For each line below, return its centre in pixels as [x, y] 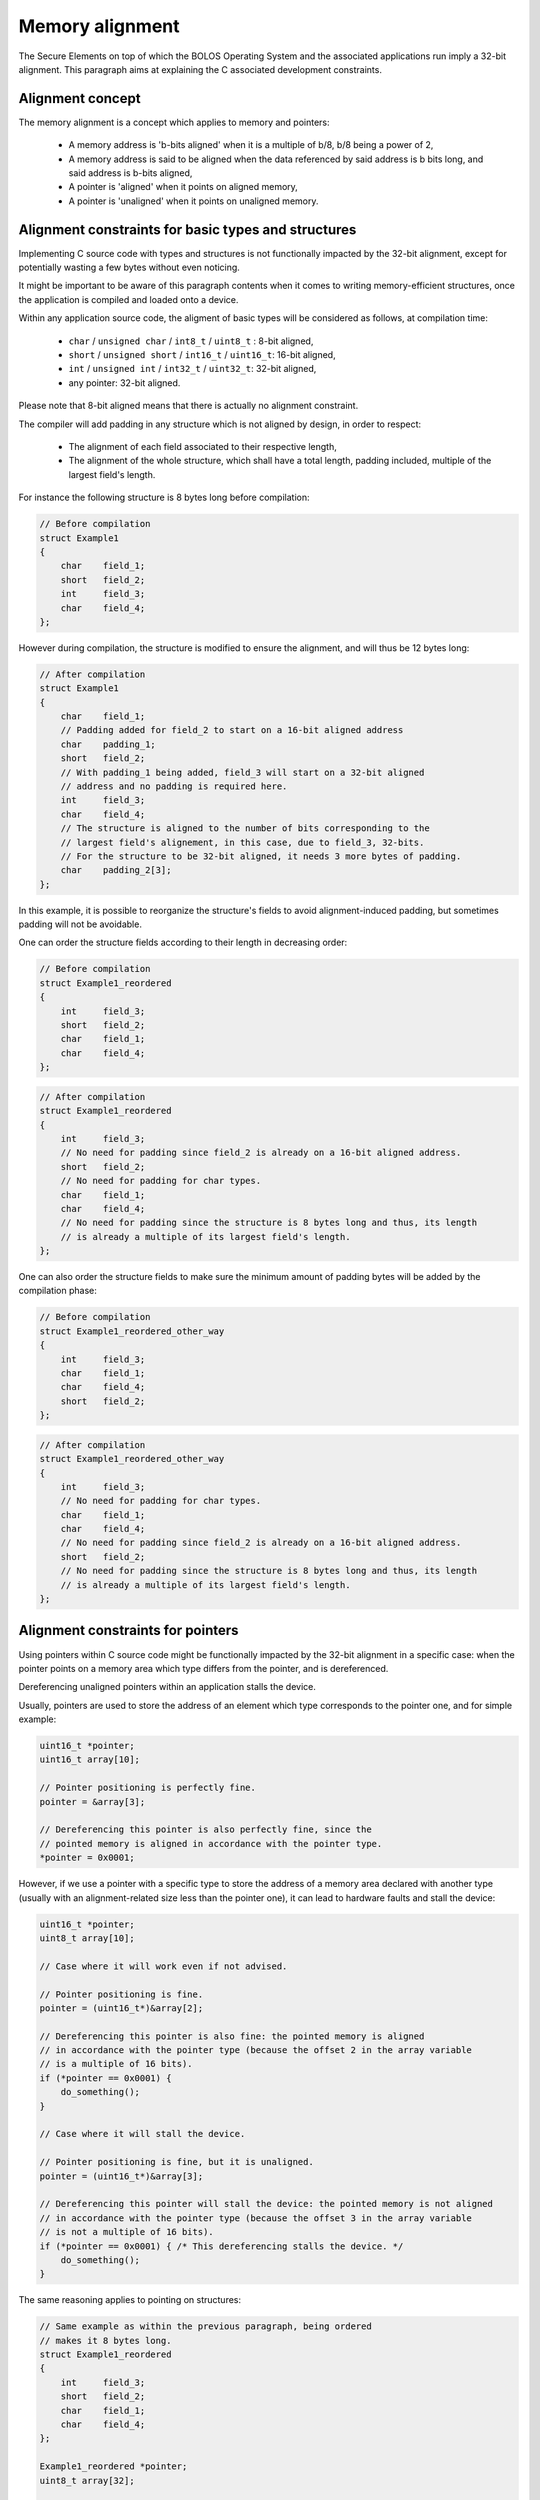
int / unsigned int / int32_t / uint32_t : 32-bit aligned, [192, 369]
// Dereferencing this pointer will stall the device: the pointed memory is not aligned [266, 2204]
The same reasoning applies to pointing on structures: [130, 2300]
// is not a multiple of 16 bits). [126, 2232]
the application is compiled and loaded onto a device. [128, 299]
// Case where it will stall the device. [142, 2134]
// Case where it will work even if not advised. [163, 1966]
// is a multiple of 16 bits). [116, 2064]
